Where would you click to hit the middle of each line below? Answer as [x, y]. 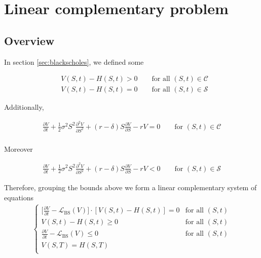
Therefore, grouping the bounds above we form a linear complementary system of [130, 187]
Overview [29, 40]
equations [19, 198]
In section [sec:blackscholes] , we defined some [74, 61]
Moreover [18, 148]
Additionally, [24, 107]
